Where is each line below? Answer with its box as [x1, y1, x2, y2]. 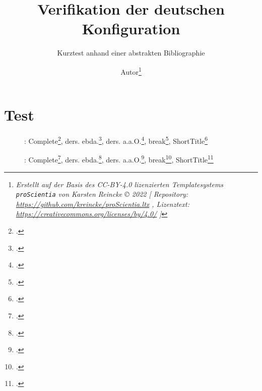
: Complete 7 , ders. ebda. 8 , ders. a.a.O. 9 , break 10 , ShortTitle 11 [24, 153, 214, 164]
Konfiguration [82, 18, 180, 39]
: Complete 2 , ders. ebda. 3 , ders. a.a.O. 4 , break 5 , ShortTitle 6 [24, 134, 208, 146]
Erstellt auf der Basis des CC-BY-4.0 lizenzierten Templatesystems [16, 179, 224, 189]
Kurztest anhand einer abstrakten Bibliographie [57, 47, 205, 58]
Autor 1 [120, 65, 142, 77]
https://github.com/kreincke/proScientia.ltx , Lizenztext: [16, 198, 189, 209]
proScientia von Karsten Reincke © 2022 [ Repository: [16, 189, 188, 199]
